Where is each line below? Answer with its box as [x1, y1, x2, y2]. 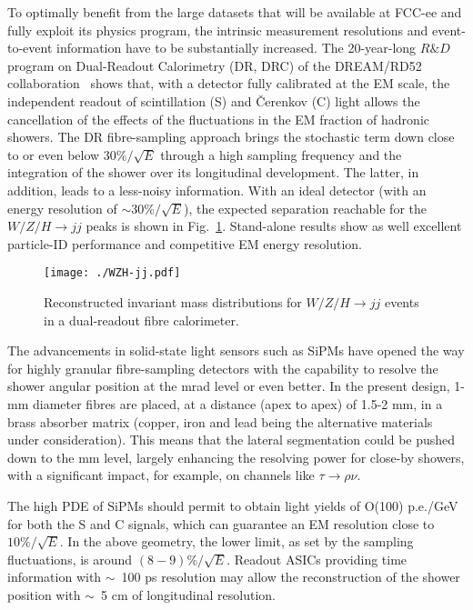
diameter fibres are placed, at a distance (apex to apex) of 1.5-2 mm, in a [32, 394, 443, 413]
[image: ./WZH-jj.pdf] [44, 266, 181, 280]
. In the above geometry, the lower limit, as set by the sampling [59, 532, 414, 551]
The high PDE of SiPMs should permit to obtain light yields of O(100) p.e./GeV [7, 495, 458, 515]
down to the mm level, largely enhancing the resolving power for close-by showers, [7, 447, 465, 466]
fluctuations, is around [7, 549, 133, 568]
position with [7, 585, 81, 604]
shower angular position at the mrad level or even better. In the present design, [7, 376, 450, 395]
